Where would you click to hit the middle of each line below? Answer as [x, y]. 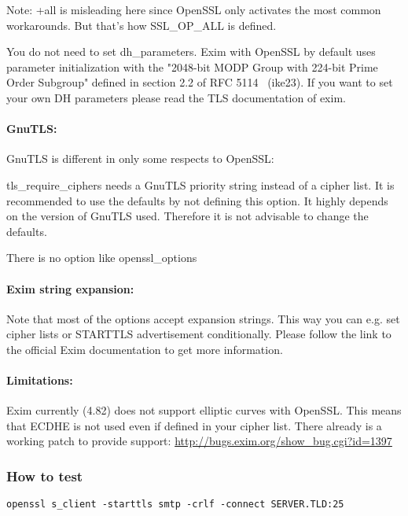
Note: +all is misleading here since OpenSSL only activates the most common [194, 9]
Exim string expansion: [70, 288]
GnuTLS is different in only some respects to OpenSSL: [140, 158]
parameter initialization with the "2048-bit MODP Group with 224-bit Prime [192, 66]
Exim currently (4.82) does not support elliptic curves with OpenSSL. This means [204, 410]
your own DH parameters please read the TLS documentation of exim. [176, 97]
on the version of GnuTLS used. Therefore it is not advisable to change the [187, 216]
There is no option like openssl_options [102, 258]
